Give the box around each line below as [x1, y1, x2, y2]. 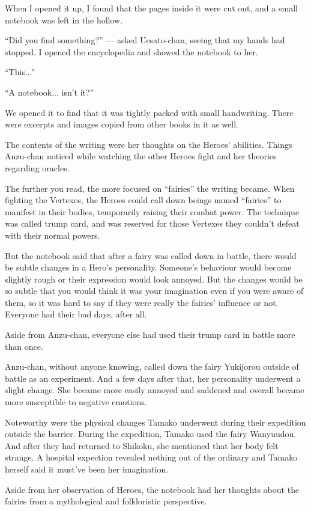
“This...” [5, 66, 35, 78]
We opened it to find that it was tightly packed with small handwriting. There [5, 106, 294, 118]
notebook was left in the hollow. [5, 13, 123, 26]
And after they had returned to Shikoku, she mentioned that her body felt [5, 439, 279, 451]
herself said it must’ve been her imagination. [5, 463, 169, 475]
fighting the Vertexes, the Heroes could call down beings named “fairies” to [5, 194, 282, 206]
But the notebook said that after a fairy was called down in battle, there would [5, 249, 297, 262]
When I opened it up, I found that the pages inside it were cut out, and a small [5, 2, 298, 14]
